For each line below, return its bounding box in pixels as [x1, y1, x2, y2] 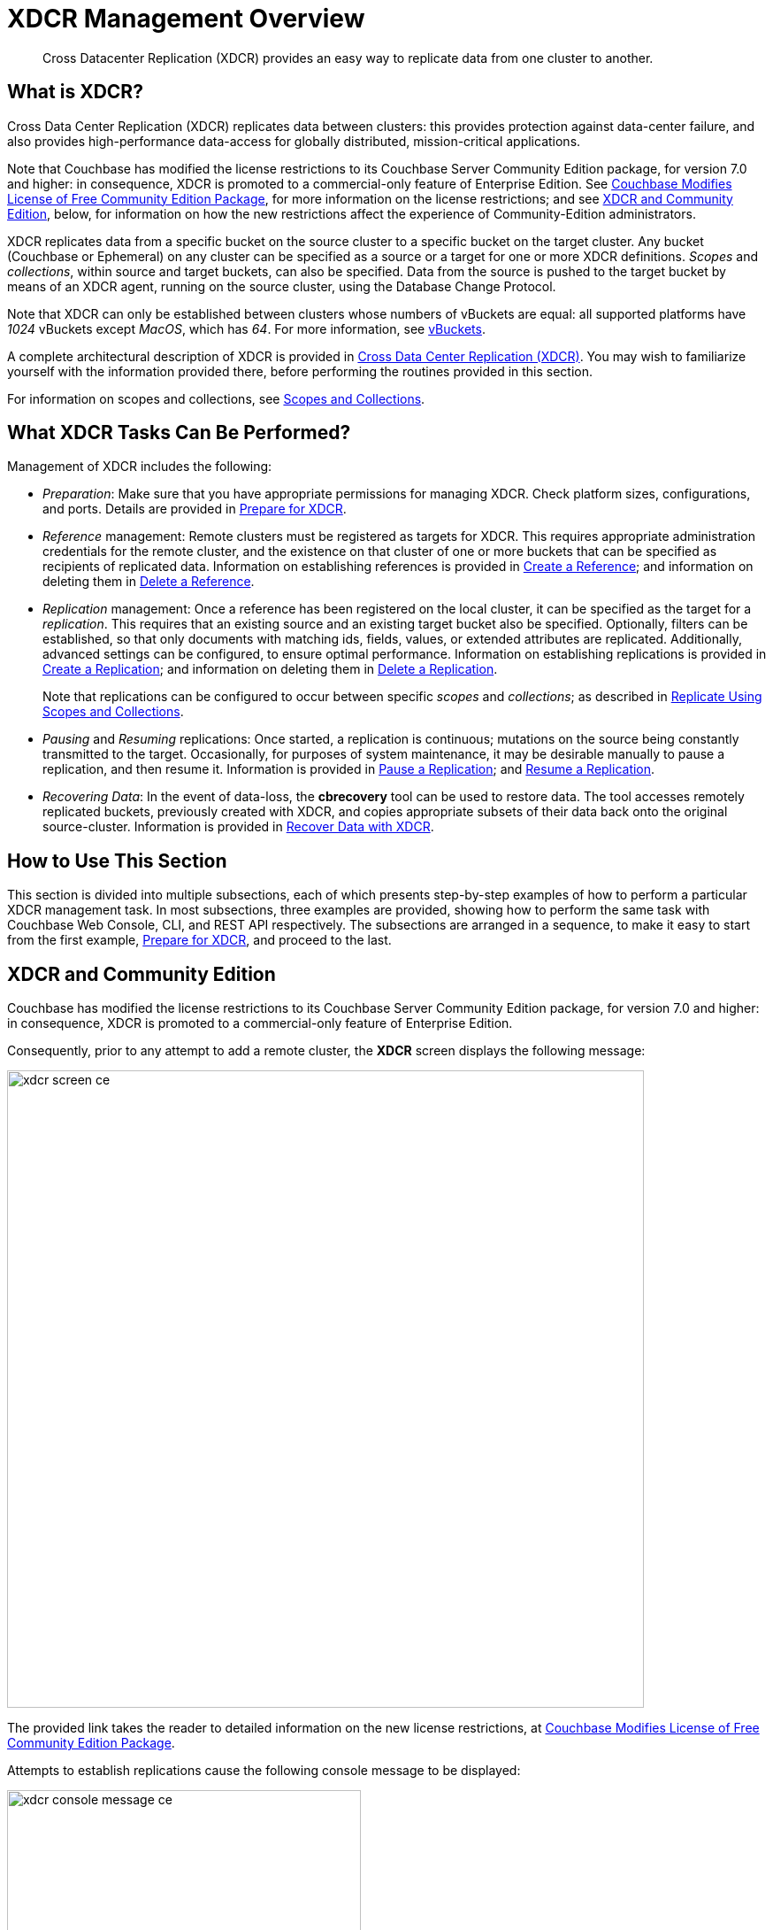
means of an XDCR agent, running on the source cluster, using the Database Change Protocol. [7, 278, 556, 294]
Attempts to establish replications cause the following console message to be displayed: [7, 1763, 521, 1779]
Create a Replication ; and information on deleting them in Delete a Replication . [42, 661, 498, 677]
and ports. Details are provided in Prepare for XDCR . [42, 501, 347, 517]
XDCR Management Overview [7, 4, 365, 34]
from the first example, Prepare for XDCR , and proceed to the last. [7, 932, 392, 948]
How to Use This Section [7, 849, 227, 872]
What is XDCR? [7, 81, 143, 104]
